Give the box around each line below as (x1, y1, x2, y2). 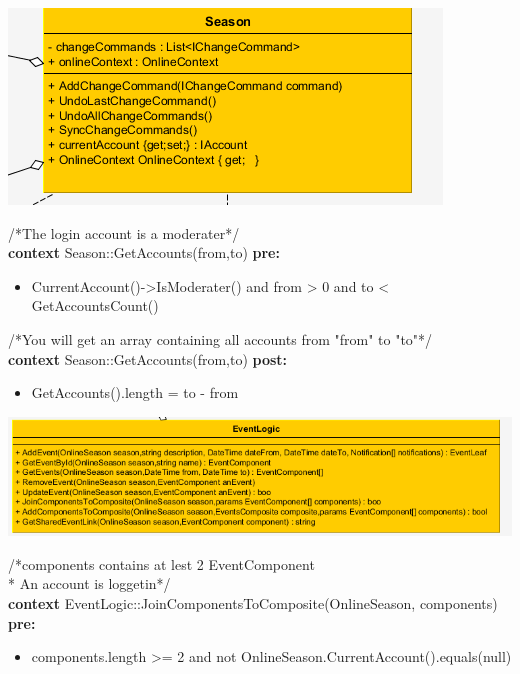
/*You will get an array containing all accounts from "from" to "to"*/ (8, 328, 433, 349)
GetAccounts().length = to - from (31, 382, 239, 403)
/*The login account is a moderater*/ (8, 222, 240, 243)
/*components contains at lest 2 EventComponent (8, 553, 315, 574)
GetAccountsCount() (31, 295, 159, 316)
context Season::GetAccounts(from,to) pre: (8, 242, 280, 263)
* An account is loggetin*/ (8, 573, 171, 594)
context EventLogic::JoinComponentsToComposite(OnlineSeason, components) (8, 592, 498, 613)
